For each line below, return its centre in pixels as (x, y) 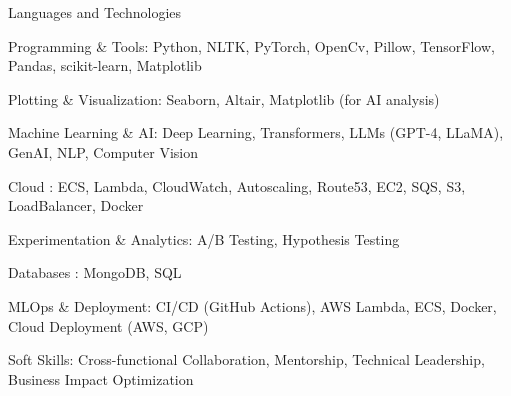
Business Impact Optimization (101, 378)
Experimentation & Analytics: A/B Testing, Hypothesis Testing (204, 238)
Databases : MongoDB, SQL (95, 272)
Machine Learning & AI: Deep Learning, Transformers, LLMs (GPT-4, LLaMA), (256, 132)
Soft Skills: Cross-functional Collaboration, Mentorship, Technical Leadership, (246, 359)
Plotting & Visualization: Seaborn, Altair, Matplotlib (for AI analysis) (224, 98)
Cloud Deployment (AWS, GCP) (108, 325)
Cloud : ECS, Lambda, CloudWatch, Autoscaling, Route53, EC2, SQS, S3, (237, 185)
